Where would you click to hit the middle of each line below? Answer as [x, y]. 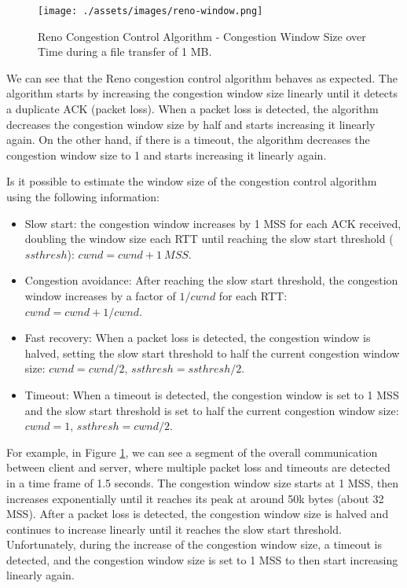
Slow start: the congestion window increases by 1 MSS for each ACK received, [213, 223]
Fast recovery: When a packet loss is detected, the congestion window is [198, 338]
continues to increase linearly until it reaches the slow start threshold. [174, 529]
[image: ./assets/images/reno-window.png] [150, 11]
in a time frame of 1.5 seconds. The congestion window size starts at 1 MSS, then [203, 482]
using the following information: [83, 197]
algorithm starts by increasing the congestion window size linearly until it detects [202, 93]
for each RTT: [253, 295]
